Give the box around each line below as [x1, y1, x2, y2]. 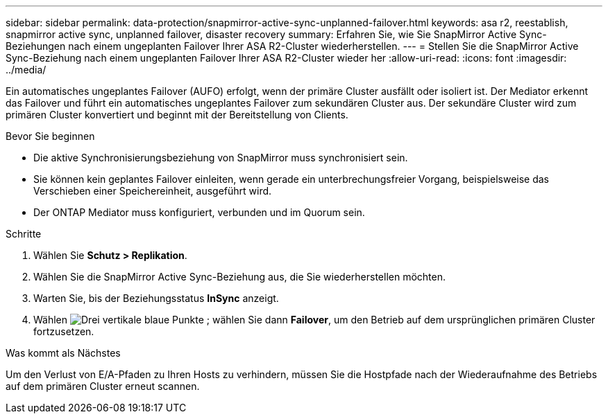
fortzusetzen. [33, 326, 94, 337]
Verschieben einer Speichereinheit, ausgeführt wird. [33, 185, 272, 197]
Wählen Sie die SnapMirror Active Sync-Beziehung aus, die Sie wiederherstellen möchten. [33, 271, 446, 283]
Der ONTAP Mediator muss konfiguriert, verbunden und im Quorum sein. [33, 206, 365, 218]
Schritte [6, 228, 42, 240]
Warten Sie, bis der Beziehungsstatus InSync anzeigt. [33, 292, 279, 304]
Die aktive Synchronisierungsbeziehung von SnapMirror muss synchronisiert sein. [33, 152, 408, 163]
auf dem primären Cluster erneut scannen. [6, 380, 200, 392]
